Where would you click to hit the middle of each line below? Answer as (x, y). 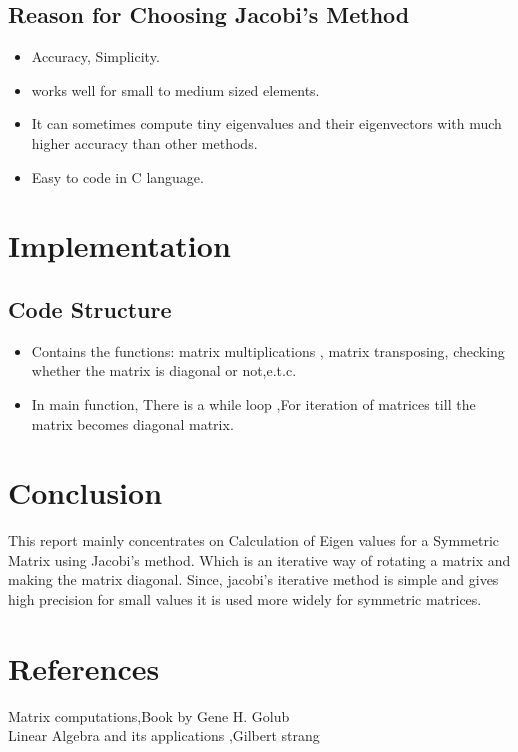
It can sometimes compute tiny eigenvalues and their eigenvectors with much (266, 123)
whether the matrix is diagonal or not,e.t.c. (164, 370)
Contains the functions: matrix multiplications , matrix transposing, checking (268, 350)
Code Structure (90, 308)
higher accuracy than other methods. (144, 142)
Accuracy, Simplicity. (95, 56)
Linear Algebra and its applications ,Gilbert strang (164, 735)
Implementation (119, 245)
